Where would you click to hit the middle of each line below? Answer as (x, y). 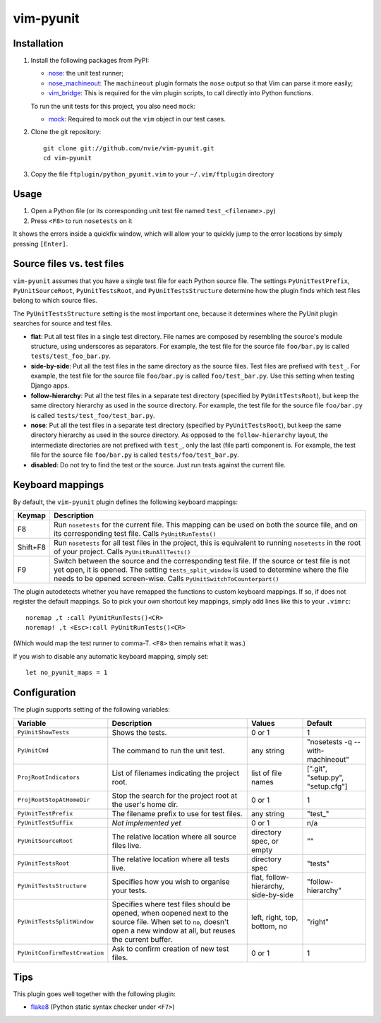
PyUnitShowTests (43, 732)
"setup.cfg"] (327, 786)
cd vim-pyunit (67, 158)
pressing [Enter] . (41, 244)
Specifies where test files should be (171, 904)
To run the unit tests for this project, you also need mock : (113, 106)
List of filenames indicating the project (176, 773)
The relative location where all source (174, 837)
